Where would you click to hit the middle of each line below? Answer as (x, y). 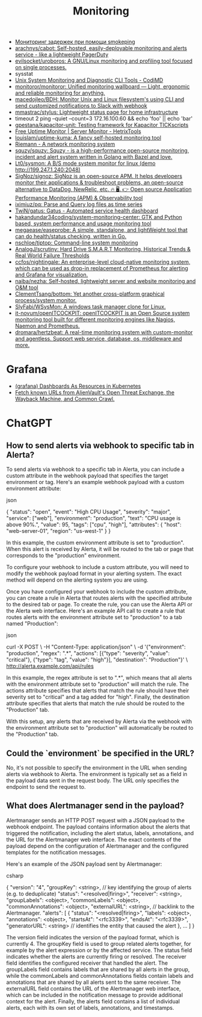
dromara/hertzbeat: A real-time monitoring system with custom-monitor (104, 332)
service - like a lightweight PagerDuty (62, 55)
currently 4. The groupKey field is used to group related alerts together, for (99, 944)
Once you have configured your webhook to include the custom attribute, (97, 592)
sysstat (24, 74)
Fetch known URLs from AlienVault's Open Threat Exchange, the (95, 393)
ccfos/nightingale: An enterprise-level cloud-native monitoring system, (103, 262)
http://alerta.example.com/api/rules (50, 666)
